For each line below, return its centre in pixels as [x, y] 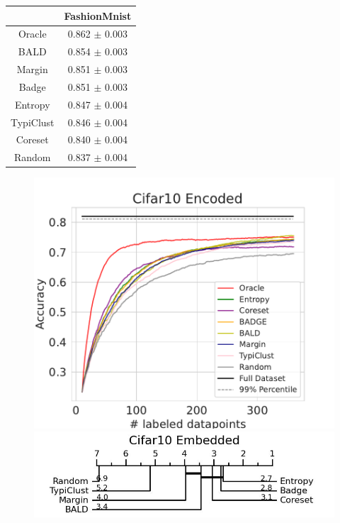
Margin [32, 69]
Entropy [32, 104]
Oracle [32, 34]
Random [32, 157]
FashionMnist [98, 15]
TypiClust [33, 122]
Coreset [32, 139]
